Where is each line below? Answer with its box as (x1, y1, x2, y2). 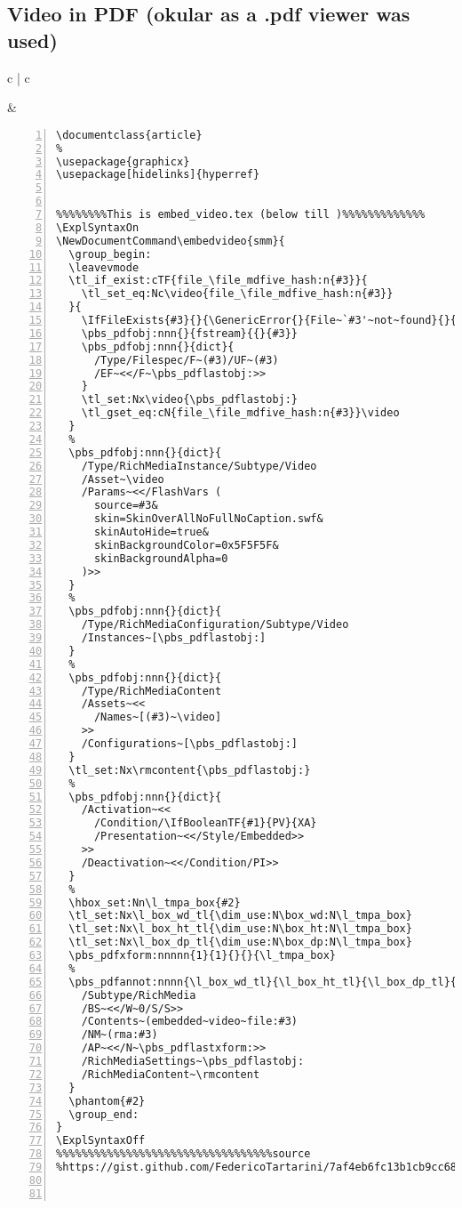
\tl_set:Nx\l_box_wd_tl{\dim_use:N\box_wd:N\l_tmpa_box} (68, 909, 412, 922)
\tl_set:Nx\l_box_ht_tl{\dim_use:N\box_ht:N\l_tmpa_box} (68, 922, 412, 936)
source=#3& (93, 499, 158, 512)
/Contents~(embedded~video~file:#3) (81, 1015, 299, 1028)
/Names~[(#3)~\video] (93, 711, 222, 724)
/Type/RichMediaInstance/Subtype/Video (81, 459, 317, 472)
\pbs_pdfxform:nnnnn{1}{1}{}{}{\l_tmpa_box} (68, 949, 336, 962)
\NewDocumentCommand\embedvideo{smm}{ (56, 234, 285, 247)
